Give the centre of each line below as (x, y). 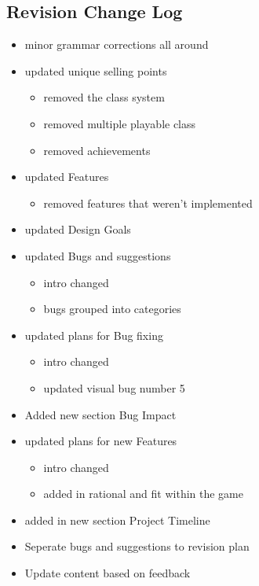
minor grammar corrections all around (117, 44)
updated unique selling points (96, 70)
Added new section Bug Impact (100, 414)
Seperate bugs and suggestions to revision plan (137, 546)
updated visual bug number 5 (114, 387)
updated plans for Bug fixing (94, 335)
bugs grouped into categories (112, 309)
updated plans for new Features (101, 441)
